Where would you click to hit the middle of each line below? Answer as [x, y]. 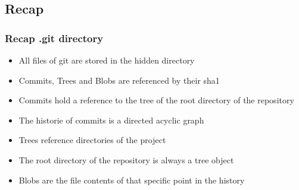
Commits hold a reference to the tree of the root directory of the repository [156, 100]
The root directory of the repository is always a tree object [126, 159]
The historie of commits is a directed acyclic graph [111, 120]
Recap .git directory [54, 38]
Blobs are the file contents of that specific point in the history [132, 180]
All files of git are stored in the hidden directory [107, 60]
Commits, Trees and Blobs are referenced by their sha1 [119, 80]
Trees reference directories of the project [92, 140]
